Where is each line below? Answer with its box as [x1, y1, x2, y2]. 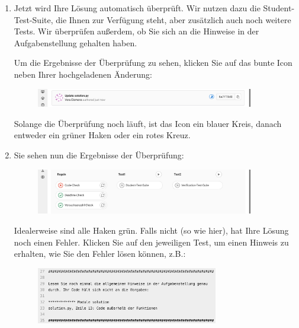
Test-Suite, [14, 13, 53, 26]
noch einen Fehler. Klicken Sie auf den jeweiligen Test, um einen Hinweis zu [14, 235, 289, 248]
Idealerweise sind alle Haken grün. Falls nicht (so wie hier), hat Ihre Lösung [14, 224, 289, 237]
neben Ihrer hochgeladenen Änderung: [14, 68, 152, 80]
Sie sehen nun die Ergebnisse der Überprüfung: [14, 148, 184, 161]
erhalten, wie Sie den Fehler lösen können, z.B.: [14, 247, 186, 260]
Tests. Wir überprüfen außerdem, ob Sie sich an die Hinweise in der [14, 25, 259, 37]
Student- [263, 2, 295, 14]
